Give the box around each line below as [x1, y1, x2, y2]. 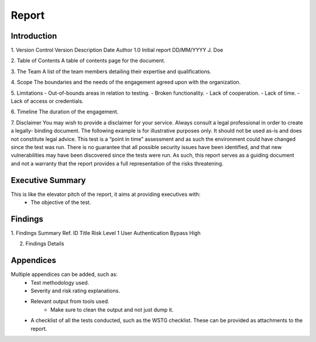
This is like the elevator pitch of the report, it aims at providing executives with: [11, 191, 201, 198]
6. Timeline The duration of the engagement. [11, 108, 119, 115]
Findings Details [25, 240, 64, 247]
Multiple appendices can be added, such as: [11, 271, 118, 278]
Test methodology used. [30, 279, 90, 286]
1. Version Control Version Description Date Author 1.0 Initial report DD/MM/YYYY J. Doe [11, 47, 224, 54]
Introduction [11, 31, 57, 41]
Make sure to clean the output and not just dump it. [50, 306, 174, 313]
